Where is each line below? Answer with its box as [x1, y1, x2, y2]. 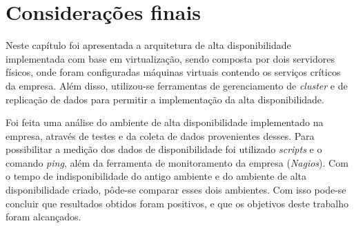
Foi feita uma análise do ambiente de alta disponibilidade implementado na [6, 115, 324, 129]
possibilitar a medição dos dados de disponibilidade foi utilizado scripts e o [6, 142, 322, 156]
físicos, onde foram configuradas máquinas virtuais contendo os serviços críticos [6, 65, 341, 79]
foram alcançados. [6, 209, 81, 224]
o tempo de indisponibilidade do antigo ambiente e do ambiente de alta [6, 169, 307, 183]
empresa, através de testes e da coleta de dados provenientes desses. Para [6, 128, 315, 143]
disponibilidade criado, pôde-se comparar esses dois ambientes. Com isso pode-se [6, 183, 346, 197]
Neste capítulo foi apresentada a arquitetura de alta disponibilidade [6, 38, 291, 52]
